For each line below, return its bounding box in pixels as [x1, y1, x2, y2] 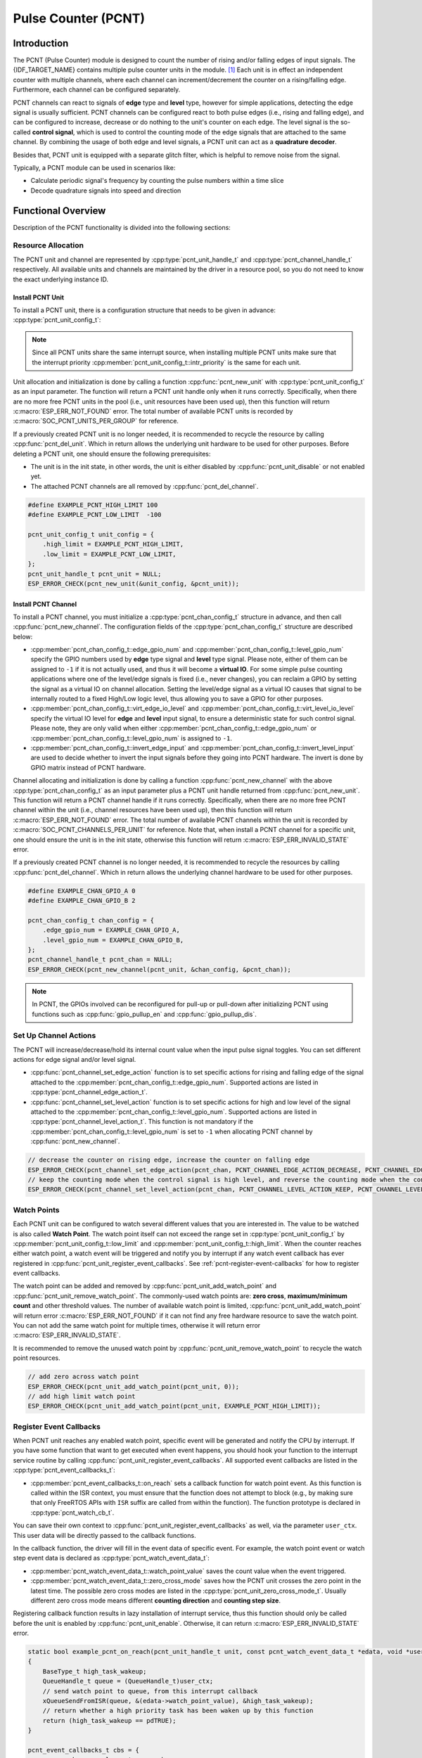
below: [13, 632, 33, 641]
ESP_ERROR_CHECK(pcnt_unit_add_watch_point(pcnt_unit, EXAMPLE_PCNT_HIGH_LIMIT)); [27, 1402, 321, 1410]
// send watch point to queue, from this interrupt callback [42, 1687, 258, 1695]
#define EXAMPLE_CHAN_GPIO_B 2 [27, 897, 136, 905]
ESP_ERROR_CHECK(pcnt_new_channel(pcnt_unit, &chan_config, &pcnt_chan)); [27, 965, 292, 973]
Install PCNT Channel [13, 600, 77, 608]
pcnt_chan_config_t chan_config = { [27, 916, 155, 924]
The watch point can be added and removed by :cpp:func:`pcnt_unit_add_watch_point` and [13, 1282, 277, 1290]
